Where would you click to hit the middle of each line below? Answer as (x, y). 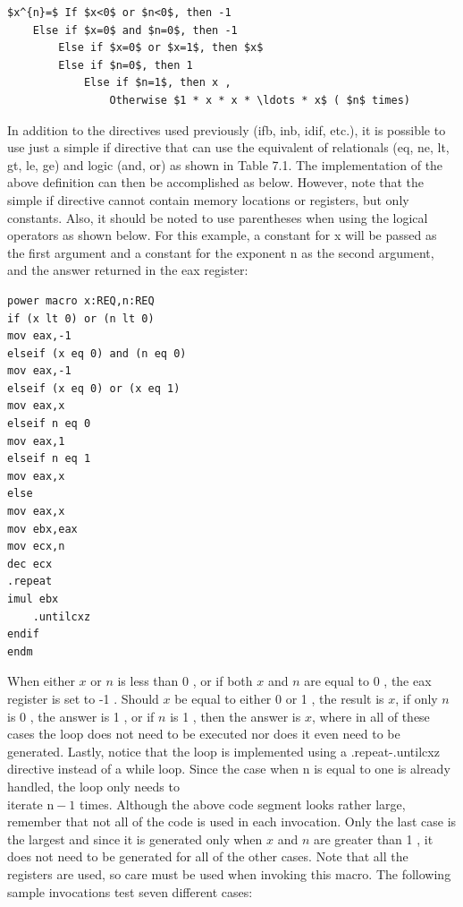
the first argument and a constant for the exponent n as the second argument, (221, 252)
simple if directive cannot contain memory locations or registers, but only (208, 199)
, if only (417, 698)
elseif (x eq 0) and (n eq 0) (97, 353)
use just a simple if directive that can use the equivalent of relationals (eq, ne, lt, (228, 147)
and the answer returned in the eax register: (128, 270)
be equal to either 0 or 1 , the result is (279, 698)
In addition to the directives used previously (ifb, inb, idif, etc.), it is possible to (227, 129)
